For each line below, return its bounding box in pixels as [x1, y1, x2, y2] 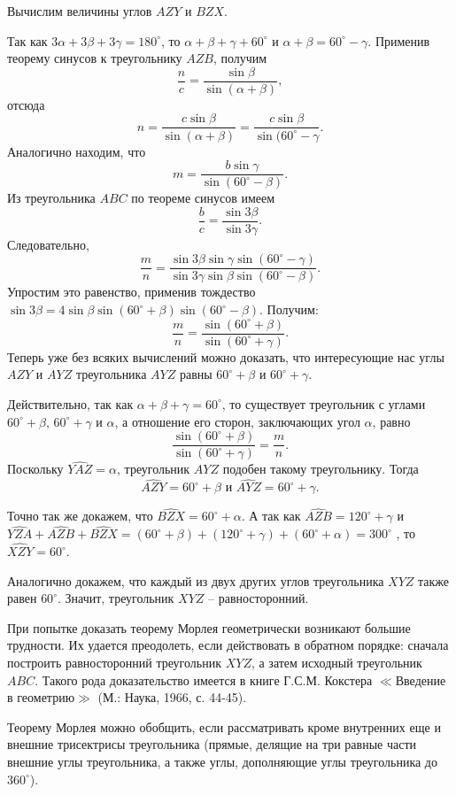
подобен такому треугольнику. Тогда [222, 459, 419, 478]
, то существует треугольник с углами [221, 394, 426, 413]
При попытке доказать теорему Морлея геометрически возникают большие [7, 618, 411, 637]
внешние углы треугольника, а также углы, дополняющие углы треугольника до [7, 752, 437, 770]
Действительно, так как [7, 394, 134, 413]
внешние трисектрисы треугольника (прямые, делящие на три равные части [7, 735, 417, 753]
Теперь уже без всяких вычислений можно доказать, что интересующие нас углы [7, 347, 444, 366]
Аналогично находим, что [7, 142, 146, 160]
